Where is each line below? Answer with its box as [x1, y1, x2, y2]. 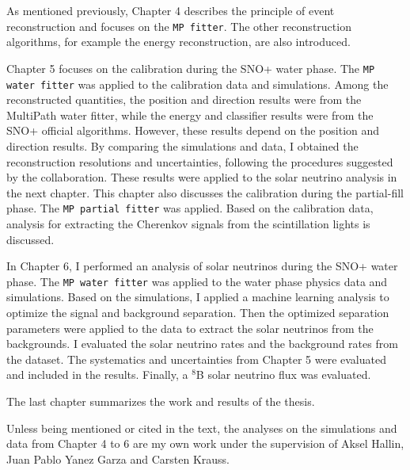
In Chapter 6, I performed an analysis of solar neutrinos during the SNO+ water [6, 258, 398, 274]
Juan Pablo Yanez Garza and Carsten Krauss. [6, 450, 230, 467]
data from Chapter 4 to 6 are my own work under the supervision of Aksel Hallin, [6, 435, 404, 452]
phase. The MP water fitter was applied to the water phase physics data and [6, 273, 388, 289]
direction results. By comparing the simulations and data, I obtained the [6, 137, 359, 154]
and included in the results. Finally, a [6, 366, 188, 383]
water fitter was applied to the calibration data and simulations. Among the [6, 75, 389, 92]
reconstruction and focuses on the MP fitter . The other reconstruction [6, 17, 351, 34]
